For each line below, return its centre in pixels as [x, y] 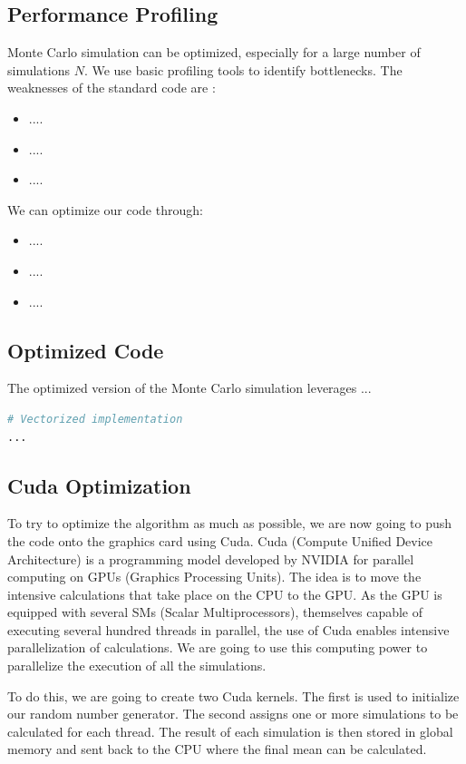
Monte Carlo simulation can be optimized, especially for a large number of [214, 52]
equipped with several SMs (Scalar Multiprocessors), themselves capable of [215, 612]
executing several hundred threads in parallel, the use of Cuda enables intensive [228, 629]
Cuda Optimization [99, 485]
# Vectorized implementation [95, 419]
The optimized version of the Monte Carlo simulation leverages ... [189, 388]
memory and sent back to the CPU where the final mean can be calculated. [217, 749]
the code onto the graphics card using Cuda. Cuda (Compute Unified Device [220, 540]
